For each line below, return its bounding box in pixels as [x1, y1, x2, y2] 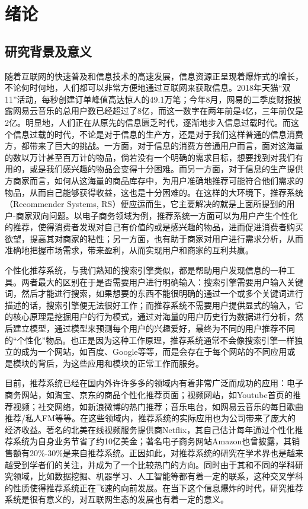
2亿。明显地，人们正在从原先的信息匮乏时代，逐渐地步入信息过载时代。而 [5, 116, 291, 128]
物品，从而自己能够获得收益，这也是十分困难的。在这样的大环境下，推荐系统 [5, 186, 303, 198]
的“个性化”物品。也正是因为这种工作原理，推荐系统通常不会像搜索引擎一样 [5, 333, 295, 346]
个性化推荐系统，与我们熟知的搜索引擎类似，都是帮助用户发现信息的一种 [5, 264, 287, 276]
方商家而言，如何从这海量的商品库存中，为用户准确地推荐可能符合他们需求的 [5, 174, 303, 186]
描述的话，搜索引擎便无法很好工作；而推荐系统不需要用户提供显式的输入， [5, 298, 295, 311]
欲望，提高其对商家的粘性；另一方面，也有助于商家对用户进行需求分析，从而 [5, 232, 303, 244]
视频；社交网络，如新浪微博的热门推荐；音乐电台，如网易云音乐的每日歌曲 [12, 400, 303, 412]
